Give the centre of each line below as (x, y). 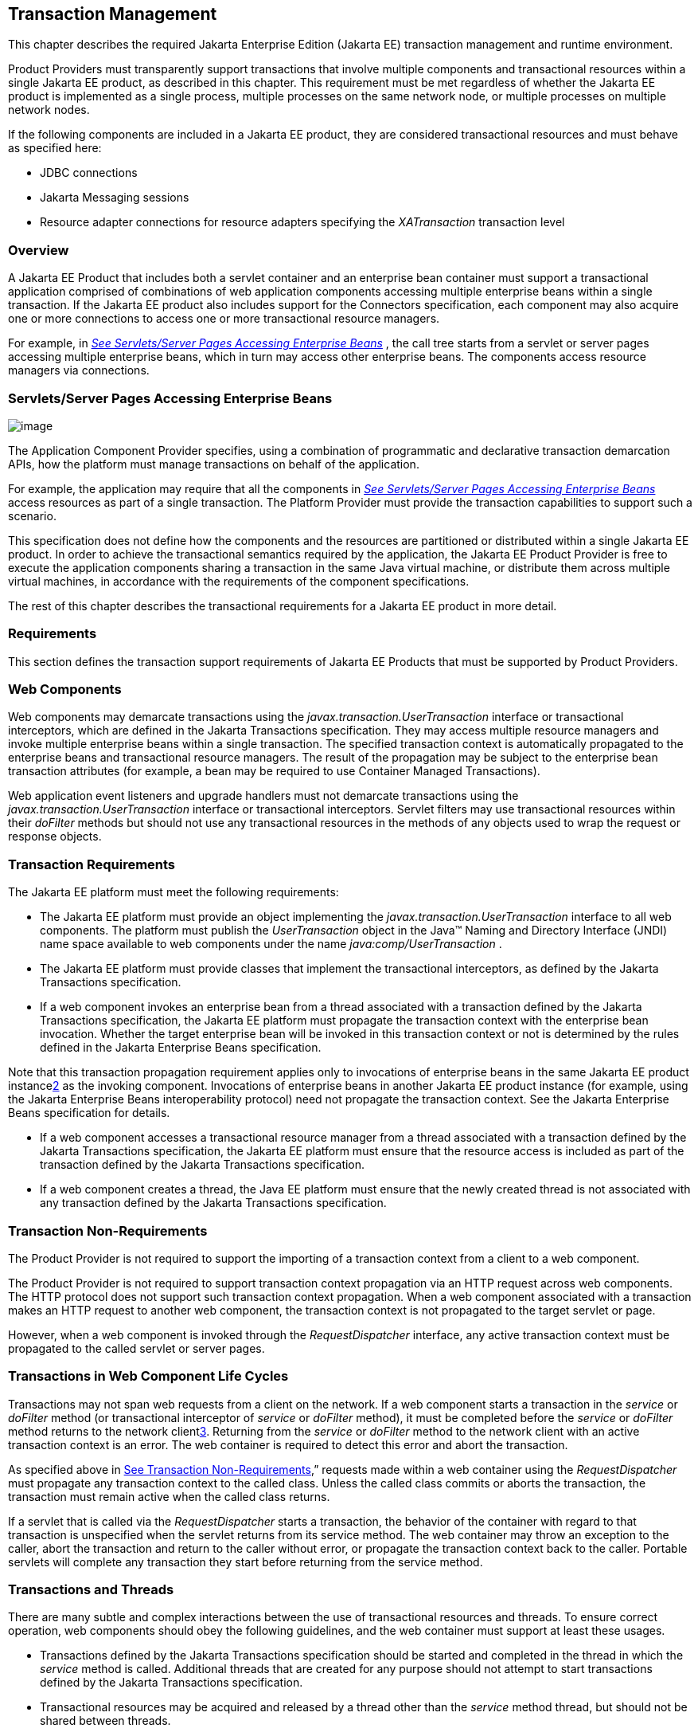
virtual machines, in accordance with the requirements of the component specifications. (239, 581)
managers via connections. (79, 370)
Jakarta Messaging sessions (115, 198)
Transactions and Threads (91, 1590)
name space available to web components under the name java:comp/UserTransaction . (271, 944)
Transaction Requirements (92, 864)
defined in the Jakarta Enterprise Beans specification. (181, 1048)
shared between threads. (105, 1721)
